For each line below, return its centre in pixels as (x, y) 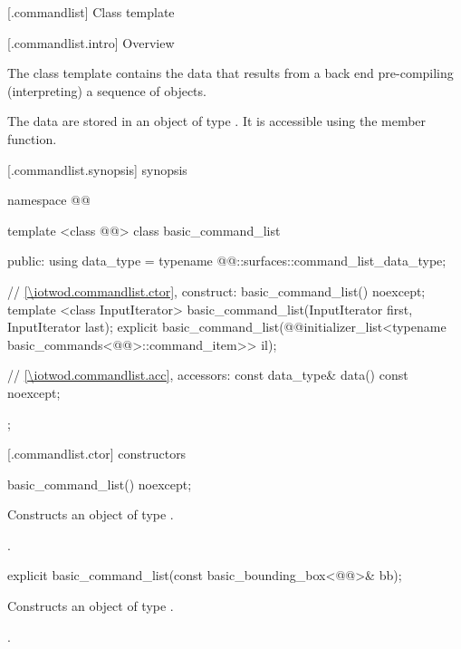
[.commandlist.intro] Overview (91, 42)
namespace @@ (49, 200)
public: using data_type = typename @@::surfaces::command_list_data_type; (227, 261)
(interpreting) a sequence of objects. (107, 90)
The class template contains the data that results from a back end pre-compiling (230, 73)
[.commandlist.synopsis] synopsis (97, 169)
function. (32, 138)
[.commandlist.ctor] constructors (97, 454)
